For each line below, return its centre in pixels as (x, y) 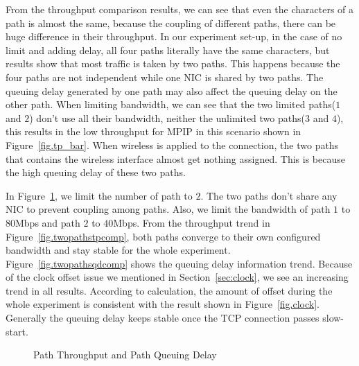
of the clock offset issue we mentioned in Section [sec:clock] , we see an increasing (177, 277)
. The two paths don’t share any (269, 195)
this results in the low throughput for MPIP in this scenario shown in (154, 131)
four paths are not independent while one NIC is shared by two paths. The (165, 77)
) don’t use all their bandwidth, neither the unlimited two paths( (167, 117)
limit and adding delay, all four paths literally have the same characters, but (168, 50)
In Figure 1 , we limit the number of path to (99, 195)
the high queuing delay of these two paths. (96, 172)
